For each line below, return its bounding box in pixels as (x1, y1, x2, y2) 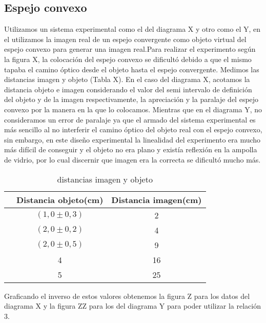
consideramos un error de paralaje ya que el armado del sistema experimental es (4, 114, 256, 125)
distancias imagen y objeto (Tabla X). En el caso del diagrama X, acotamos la (4, 74, 250, 85)
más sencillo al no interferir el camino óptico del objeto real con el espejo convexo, (4, 124, 262, 135)
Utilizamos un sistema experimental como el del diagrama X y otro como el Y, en (4, 24, 260, 34)
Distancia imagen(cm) (111, 193, 202, 206)
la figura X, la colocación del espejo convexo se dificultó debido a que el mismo (4, 53, 252, 64)
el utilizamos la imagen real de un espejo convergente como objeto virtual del (4, 33, 247, 44)
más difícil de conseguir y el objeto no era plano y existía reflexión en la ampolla (4, 144, 257, 155)
